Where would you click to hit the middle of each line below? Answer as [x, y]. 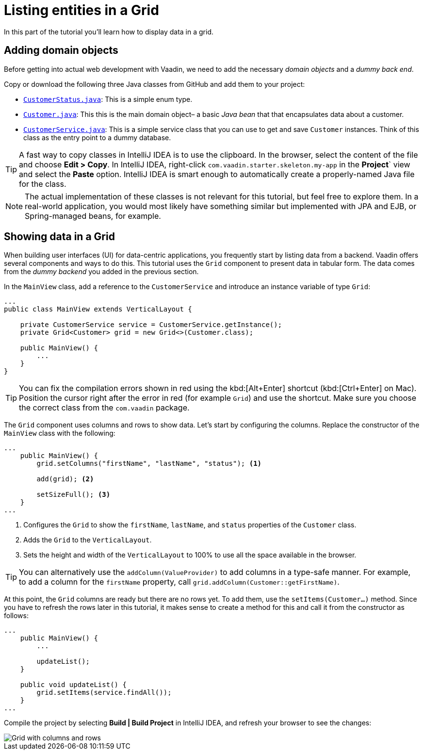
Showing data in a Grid [59, 237]
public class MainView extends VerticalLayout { [98, 309]
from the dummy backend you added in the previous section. [101, 272]
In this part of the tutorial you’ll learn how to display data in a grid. [109, 32]
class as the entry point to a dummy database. [97, 137]
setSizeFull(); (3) [73, 495]
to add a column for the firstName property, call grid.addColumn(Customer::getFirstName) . [179, 582]
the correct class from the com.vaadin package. [104, 408]
